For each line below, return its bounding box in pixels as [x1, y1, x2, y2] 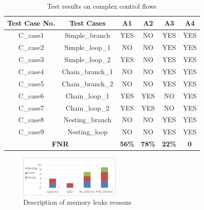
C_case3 [18, 54, 44, 65]
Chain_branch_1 [61, 66, 114, 76]
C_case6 [18, 90, 44, 100]
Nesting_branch [63, 114, 112, 125]
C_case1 [18, 30, 44, 40]
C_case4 [18, 66, 44, 76]
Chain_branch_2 [61, 78, 114, 88]
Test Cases [69, 17, 106, 28]
